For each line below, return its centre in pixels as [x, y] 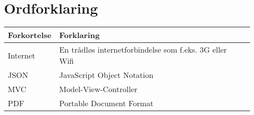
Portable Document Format [106, 103]
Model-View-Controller [98, 89]
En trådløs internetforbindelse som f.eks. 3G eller [143, 50]
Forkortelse [30, 35]
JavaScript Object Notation [106, 75]
